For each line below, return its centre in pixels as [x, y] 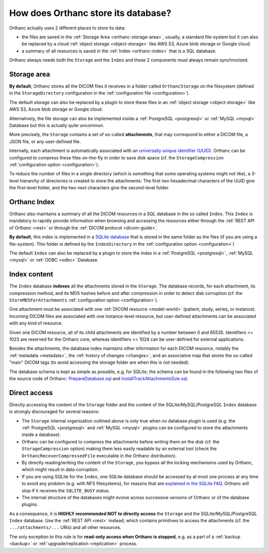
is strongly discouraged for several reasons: [54, 412]
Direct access [31, 393]
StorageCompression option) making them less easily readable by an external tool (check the [119, 449]
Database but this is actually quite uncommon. [57, 125]
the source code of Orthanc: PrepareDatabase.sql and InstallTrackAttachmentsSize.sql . [99, 378]
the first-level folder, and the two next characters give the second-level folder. [89, 188]
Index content [31, 274]
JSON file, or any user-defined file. [45, 141]
